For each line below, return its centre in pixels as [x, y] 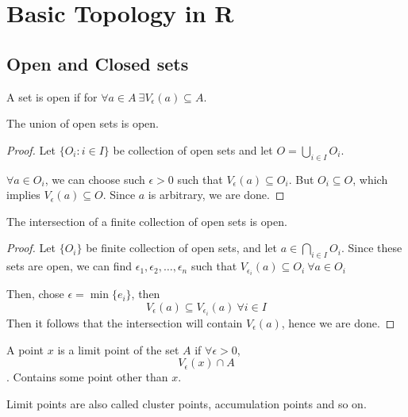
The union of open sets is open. [83, 123]
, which [370, 179]
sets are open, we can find [69, 266]
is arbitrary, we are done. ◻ [216, 195]
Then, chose [35, 294]
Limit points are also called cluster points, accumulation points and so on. [187, 403]
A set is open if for [52, 96]
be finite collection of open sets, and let [182, 248]
